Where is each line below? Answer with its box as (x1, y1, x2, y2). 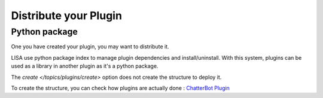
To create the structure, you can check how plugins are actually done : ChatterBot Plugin (11, 84, 230, 91)
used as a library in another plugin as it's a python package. (11, 63, 159, 70)
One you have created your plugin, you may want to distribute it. (11, 43, 170, 50)
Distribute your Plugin (11, 9, 123, 22)
